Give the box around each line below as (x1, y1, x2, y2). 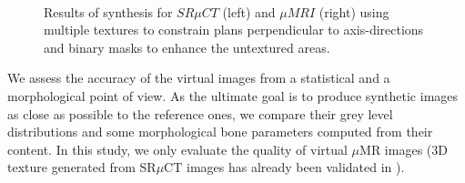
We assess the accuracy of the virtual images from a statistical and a (7, 68, 390, 87)
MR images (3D (359, 139, 448, 158)
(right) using (318, 2, 389, 21)
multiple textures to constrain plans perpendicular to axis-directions (44, 20, 424, 39)
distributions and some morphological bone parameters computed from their (7, 122, 433, 141)
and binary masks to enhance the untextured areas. (44, 37, 330, 56)
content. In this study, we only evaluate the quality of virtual (7, 139, 348, 158)
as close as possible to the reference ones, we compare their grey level (7, 104, 393, 123)
